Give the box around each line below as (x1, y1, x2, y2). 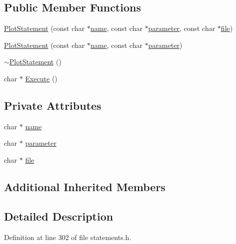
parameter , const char (148, 23, 215, 33)
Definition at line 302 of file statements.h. (4, 232, 131, 242)
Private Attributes (4, 97, 101, 113)
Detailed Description (4, 208, 113, 224)
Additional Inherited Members (4, 179, 165, 194)
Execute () (25, 73, 57, 83)
